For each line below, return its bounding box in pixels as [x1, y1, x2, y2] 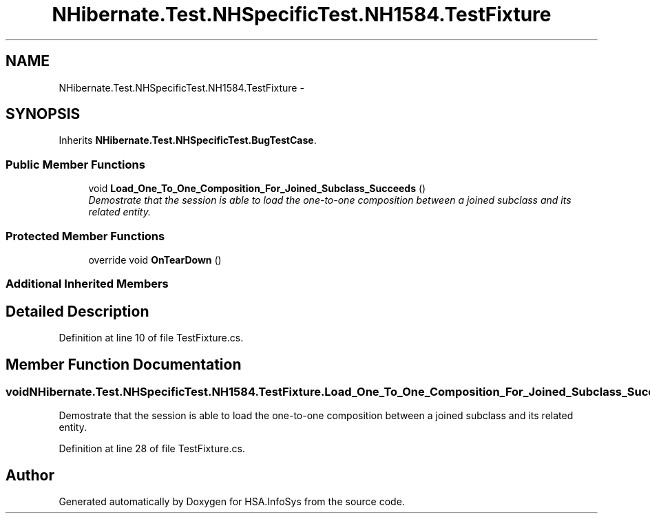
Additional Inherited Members [6, 277, 169, 291]
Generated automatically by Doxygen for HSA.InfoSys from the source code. [59, 496, 405, 508]
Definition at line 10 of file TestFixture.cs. [59, 332, 244, 344]
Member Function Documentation [6, 355, 242, 373]
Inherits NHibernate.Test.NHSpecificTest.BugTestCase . [59, 134, 317, 147]
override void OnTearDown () [88, 253, 222, 266]
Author [6, 466, 54, 484]
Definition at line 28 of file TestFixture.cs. [59, 443, 245, 455]
